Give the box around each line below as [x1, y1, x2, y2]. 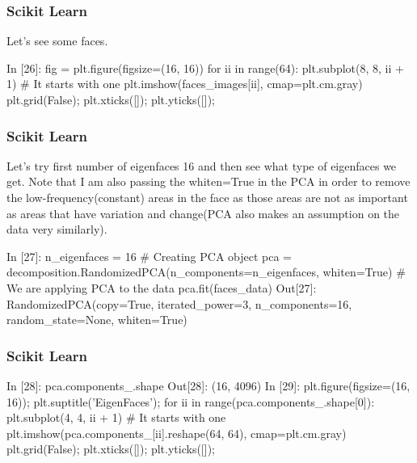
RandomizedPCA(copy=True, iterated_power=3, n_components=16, [6, 295, 352, 312]
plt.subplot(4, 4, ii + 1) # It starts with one [6, 409, 226, 426]
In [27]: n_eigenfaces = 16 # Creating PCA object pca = [6, 247, 293, 264]
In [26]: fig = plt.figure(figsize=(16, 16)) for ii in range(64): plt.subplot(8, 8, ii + [6, 59, 404, 76]
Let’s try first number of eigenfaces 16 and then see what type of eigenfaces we [6, 157, 397, 174]
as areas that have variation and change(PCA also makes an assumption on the [6, 204, 400, 221]
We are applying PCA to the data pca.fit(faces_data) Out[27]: [6, 279, 317, 296]
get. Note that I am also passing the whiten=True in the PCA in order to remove [6, 173, 411, 190]
